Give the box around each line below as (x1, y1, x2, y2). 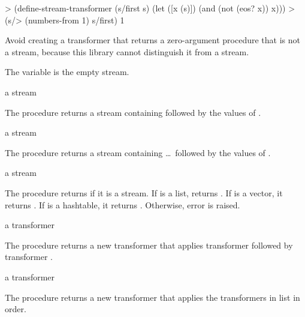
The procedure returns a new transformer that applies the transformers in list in (5, 291, 300, 303)
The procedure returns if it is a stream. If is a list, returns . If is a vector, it (5, 186, 283, 199)
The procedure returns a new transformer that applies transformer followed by (5, 238, 293, 251)
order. (5, 303, 26, 315)
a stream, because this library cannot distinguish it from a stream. (5, 45, 249, 58)
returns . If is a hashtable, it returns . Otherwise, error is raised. (5, 198, 240, 211)
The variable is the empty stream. (5, 65, 129, 78)
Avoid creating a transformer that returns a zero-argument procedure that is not (5, 34, 300, 46)
